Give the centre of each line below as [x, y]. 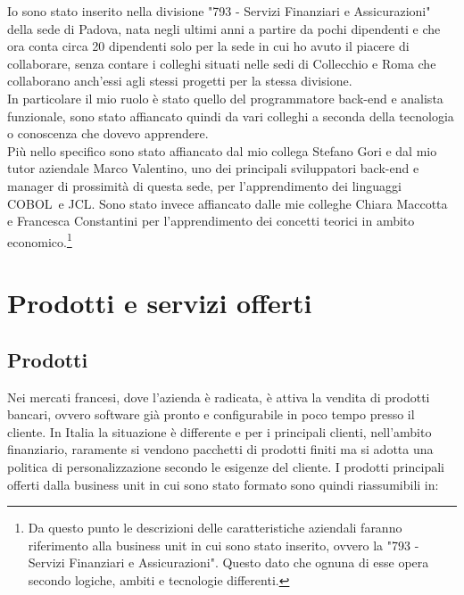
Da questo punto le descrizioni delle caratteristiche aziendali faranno [215, 528]
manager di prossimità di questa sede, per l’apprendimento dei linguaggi [204, 185]
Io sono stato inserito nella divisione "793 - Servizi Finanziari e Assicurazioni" [219, 11]
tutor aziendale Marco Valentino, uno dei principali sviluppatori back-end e [213, 168]
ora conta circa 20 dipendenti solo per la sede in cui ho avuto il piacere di [208, 46]
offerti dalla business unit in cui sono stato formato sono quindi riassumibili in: [223, 484]
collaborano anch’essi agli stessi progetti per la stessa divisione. [180, 81]
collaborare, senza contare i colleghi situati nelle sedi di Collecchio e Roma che [222, 63]
